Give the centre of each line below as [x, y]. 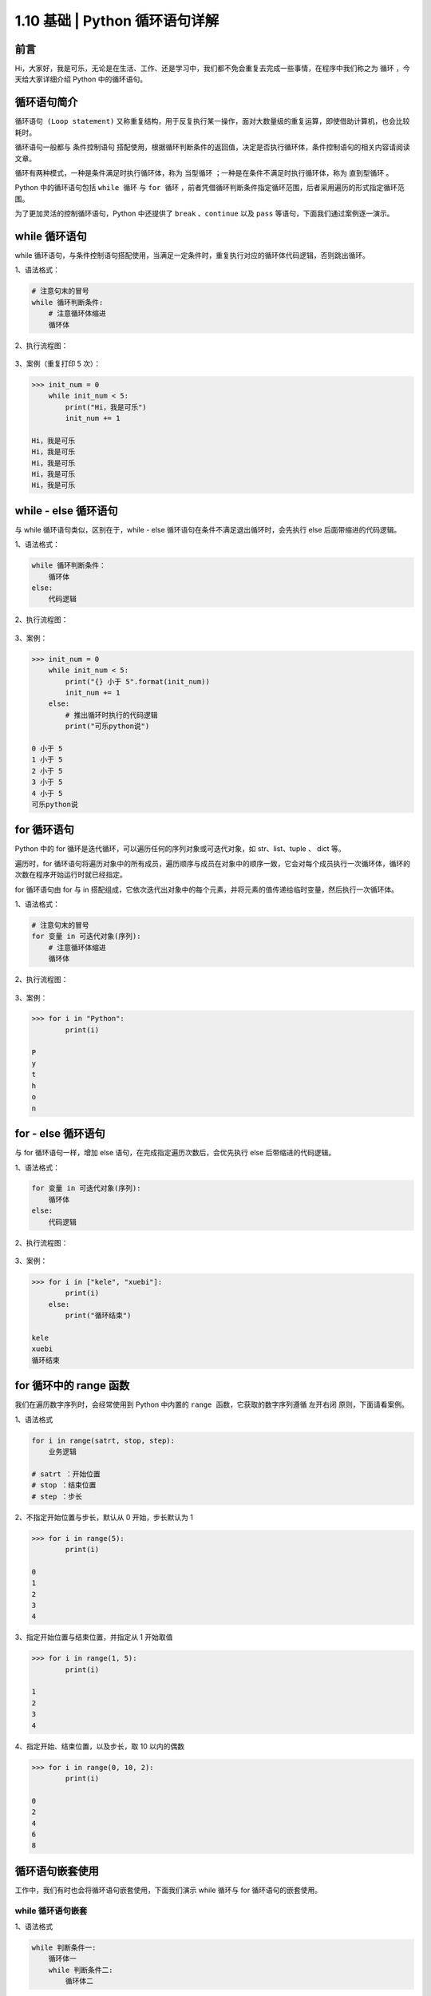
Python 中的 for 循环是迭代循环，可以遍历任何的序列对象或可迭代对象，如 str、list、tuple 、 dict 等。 [180, 849]
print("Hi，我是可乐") [106, 407]
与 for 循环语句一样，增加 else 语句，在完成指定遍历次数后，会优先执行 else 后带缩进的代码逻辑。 [175, 1153]
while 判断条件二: [81, 1970]
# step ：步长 [57, 1496]
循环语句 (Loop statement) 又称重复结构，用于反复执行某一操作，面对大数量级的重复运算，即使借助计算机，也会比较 [212, 121]
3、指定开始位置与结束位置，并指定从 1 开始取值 [94, 1638]
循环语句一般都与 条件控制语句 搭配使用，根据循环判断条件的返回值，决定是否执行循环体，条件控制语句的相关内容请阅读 [212, 147]
